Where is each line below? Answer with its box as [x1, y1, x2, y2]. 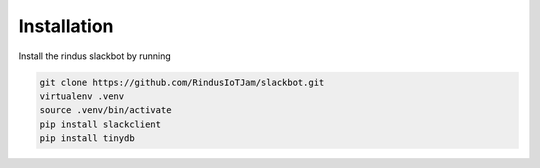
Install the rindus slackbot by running [18, 50, 172, 62]
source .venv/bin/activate [39, 105, 172, 116]
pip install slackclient [39, 118, 162, 130]
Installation [18, 15, 114, 37]
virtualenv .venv [39, 90, 125, 102]
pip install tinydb [39, 133, 135, 144]
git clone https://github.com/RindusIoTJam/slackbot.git [39, 76, 325, 88]
